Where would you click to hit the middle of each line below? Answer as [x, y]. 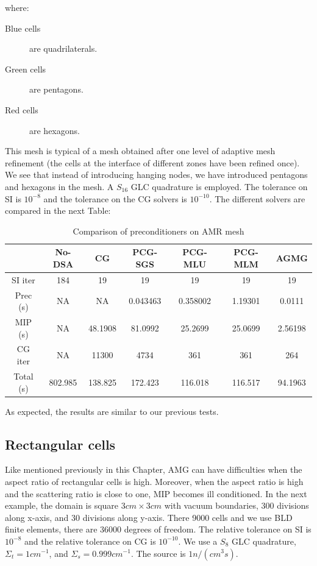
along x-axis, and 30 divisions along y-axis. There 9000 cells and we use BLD [149, 517]
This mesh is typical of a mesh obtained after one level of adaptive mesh [140, 151]
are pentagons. [56, 89]
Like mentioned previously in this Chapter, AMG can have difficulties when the [154, 469]
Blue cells [23, 28]
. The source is [158, 553]
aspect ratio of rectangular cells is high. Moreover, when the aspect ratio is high [154, 481]
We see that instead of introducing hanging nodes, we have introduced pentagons [156, 175]
